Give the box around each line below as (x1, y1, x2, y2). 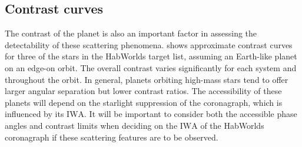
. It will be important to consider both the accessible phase (84, 108, 297, 120)
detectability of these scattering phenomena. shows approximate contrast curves (5, 38, 293, 51)
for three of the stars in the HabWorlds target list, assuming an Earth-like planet (5, 50, 297, 62)
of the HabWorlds (200, 119, 264, 131)
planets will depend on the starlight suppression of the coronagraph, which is (5, 96, 283, 108)
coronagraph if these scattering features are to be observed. (5, 131, 218, 143)
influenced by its (5, 108, 64, 120)
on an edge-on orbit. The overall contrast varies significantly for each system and (5, 61, 297, 73)
